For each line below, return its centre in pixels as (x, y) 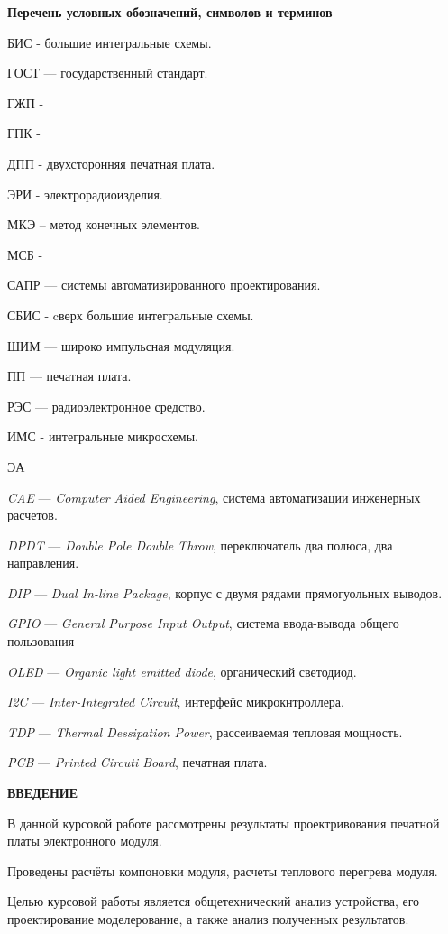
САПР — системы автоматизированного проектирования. (164, 285)
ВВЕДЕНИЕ (43, 793)
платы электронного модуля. (85, 841)
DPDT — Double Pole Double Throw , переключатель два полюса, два (200, 545)
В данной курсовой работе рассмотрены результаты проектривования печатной (224, 823)
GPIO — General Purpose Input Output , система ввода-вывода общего (203, 623)
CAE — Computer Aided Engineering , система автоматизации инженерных (214, 497)
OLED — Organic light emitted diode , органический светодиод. (182, 671)
